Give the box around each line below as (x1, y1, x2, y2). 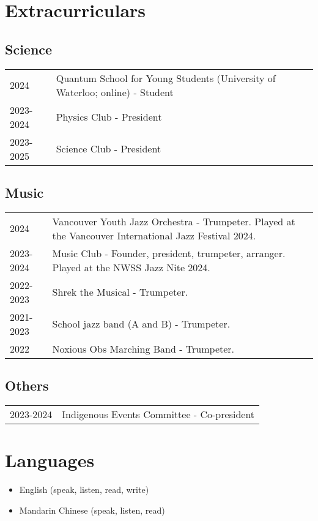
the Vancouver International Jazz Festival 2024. (52, 228, 256, 242)
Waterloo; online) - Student (56, 84, 174, 99)
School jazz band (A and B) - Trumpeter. (52, 317, 231, 331)
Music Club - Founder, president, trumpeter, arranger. (52, 246, 286, 260)
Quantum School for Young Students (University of (56, 70, 276, 85)
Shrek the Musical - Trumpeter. (52, 285, 188, 299)
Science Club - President (56, 141, 161, 156)
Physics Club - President (56, 110, 162, 124)
